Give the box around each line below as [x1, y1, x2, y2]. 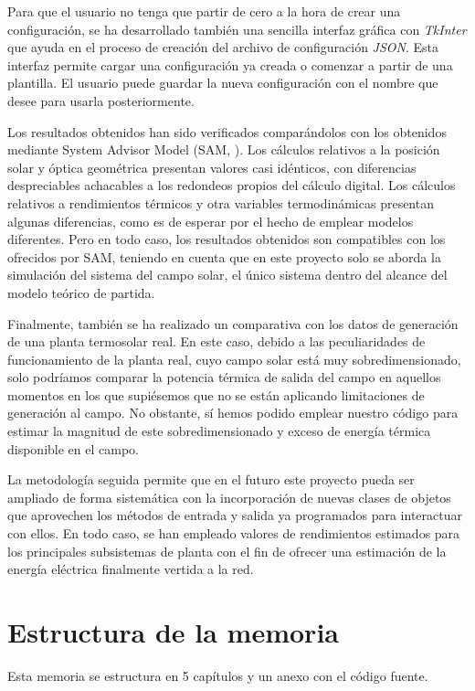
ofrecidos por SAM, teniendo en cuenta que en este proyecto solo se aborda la [7, 247, 441, 266]
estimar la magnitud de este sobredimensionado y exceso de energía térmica [7, 421, 431, 441]
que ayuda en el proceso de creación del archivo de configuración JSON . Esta [7, 37, 439, 57]
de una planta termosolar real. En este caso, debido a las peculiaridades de [7, 332, 426, 351]
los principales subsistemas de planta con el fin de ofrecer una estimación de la [7, 541, 447, 560]
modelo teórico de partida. [7, 282, 155, 302]
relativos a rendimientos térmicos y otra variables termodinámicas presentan [7, 193, 434, 212]
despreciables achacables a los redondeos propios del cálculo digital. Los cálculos [7, 175, 456, 195]
